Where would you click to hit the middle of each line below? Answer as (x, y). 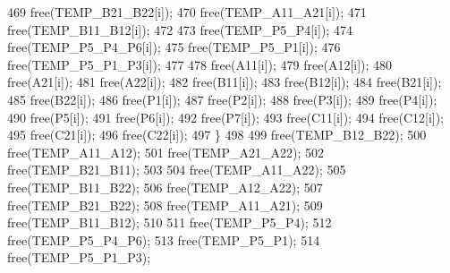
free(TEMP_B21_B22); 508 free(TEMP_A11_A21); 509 (165, 205)
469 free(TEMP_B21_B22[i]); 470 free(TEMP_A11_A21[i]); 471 (187, 12)
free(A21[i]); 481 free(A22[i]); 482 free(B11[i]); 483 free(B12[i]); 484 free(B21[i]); (225, 82)
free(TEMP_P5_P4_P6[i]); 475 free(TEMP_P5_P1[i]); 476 (174, 47)
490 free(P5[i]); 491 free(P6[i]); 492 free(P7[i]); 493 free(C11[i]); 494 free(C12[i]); (226, 117)
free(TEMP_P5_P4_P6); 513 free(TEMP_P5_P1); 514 (164, 239)
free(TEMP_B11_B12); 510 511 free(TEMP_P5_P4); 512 (170, 222)
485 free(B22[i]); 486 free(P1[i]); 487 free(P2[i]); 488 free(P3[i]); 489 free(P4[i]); (222, 99)
